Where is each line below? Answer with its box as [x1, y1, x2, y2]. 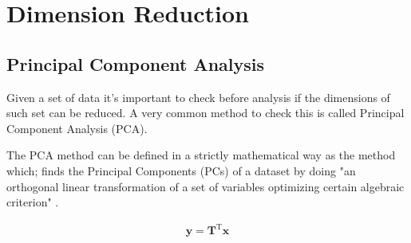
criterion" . [6, 194, 59, 210]
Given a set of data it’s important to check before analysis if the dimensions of [6, 88, 390, 105]
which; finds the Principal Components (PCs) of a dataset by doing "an [6, 162, 356, 178]
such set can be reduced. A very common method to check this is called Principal [6, 104, 405, 121]
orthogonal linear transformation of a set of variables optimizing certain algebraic [6, 178, 405, 194]
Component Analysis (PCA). [6, 120, 148, 136]
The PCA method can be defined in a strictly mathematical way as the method [6, 147, 396, 163]
